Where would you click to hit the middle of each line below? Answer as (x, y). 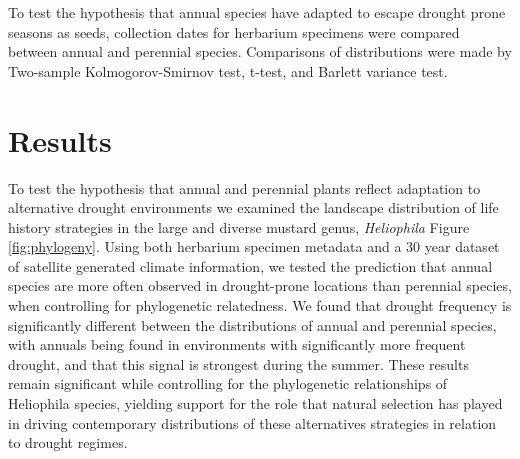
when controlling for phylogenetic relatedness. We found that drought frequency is (260, 305)
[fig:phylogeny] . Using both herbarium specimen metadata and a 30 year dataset (254, 246)
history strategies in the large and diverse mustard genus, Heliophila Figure (239, 226)
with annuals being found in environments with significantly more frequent (237, 344)
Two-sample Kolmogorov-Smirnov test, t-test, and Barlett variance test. (228, 70)
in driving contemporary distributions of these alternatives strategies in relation (252, 422)
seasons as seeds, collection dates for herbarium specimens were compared (234, 31)
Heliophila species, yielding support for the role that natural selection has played (255, 403)
